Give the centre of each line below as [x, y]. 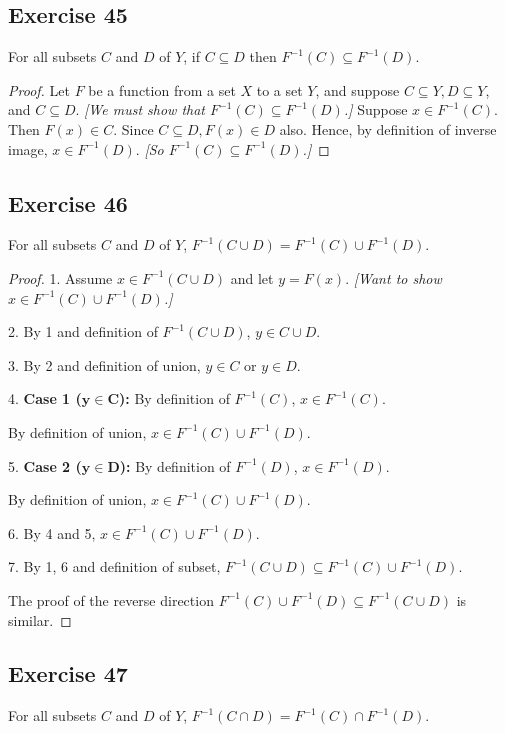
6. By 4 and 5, [52, 532]
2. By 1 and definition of [83, 331]
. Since [133, 128]
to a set [279, 89]
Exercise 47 [68, 673]
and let [252, 277]
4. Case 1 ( [45, 398]
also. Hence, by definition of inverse [388, 128]
